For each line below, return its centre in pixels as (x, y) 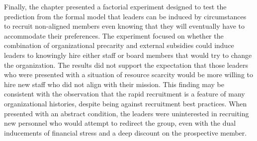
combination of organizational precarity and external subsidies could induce (119, 45)
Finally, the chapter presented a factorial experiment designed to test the (115, 6)
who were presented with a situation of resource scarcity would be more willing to (129, 74)
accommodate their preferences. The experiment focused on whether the (114, 35)
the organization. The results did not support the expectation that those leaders (126, 65)
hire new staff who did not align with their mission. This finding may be (114, 84)
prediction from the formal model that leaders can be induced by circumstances (125, 16)
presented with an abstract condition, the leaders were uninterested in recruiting (127, 113)
